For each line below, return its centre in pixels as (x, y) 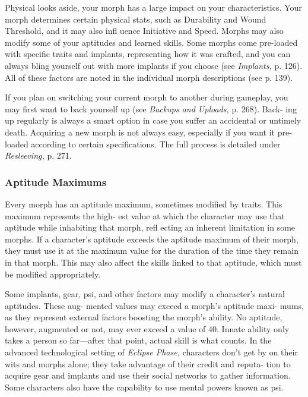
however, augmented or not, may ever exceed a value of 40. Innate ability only (147, 328)
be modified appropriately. (53, 274)
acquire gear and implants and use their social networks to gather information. (148, 375)
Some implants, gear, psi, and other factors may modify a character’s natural (145, 294)
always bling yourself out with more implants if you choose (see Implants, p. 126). (154, 65)
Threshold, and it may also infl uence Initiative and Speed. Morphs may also (144, 31)
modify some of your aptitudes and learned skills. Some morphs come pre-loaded (151, 42)
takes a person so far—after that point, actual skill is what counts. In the (138, 340)
